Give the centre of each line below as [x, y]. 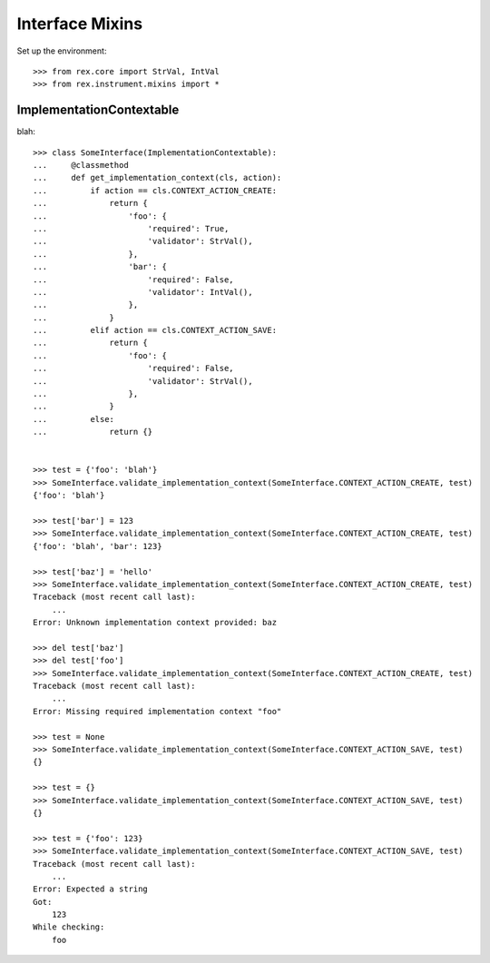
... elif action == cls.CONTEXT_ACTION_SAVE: [155, 330]
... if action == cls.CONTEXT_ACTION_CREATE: [155, 190]
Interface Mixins [80, 24]
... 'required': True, [131, 228]
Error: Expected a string [91, 889]
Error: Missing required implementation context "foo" [157, 711]
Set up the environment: [62, 51]
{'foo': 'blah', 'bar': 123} [98, 546]
